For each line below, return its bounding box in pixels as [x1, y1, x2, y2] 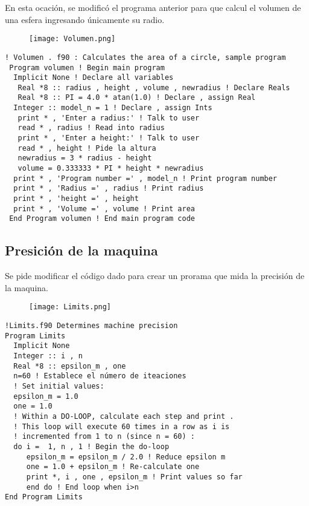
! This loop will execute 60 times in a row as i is [13, 422, 230, 431]
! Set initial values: [13, 381, 104, 390]
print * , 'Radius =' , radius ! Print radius [13, 184, 204, 193]
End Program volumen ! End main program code [9, 214, 195, 223]
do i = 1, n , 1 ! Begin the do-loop [13, 442, 170, 451]
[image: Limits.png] [29, 303, 112, 312]
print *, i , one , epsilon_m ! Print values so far [26, 472, 243, 481]
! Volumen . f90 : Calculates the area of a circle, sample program [5, 53, 286, 62]
